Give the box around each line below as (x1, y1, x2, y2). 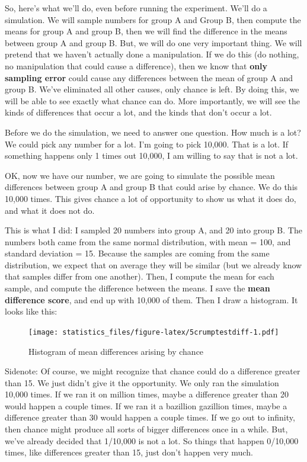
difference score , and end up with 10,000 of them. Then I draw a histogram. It (5, 293, 298, 306)
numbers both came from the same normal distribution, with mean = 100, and (5, 235, 291, 248)
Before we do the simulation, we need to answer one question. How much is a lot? (5, 126, 301, 138)
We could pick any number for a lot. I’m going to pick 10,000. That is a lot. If (5, 137, 289, 150)
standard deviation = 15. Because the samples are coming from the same (5, 247, 270, 259)
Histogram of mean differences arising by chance (28, 345, 204, 357)
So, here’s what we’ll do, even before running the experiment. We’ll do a (5, 2, 267, 14)
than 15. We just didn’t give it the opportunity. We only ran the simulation (5, 376, 279, 389)
